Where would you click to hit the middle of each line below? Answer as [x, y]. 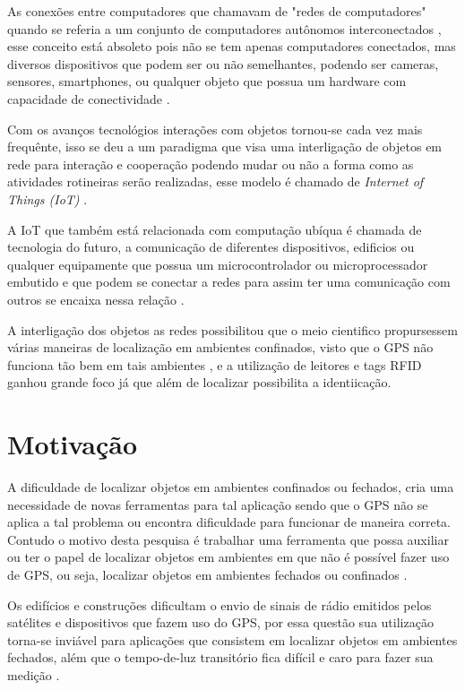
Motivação [73, 444]
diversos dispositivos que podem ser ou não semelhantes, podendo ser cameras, [223, 63]
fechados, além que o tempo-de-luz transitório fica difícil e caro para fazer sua [220, 657]
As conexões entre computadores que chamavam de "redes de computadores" [217, 11]
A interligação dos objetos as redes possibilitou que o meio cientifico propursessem [232, 329]
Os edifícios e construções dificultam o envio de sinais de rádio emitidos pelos [220, 604]
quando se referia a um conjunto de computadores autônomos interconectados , [224, 28]
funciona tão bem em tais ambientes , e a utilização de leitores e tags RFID [215, 364]
